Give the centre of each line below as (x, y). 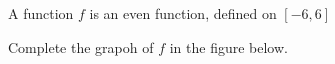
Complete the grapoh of (81, 46)
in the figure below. (228, 46)
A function (41, 13)
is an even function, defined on (183, 13)
